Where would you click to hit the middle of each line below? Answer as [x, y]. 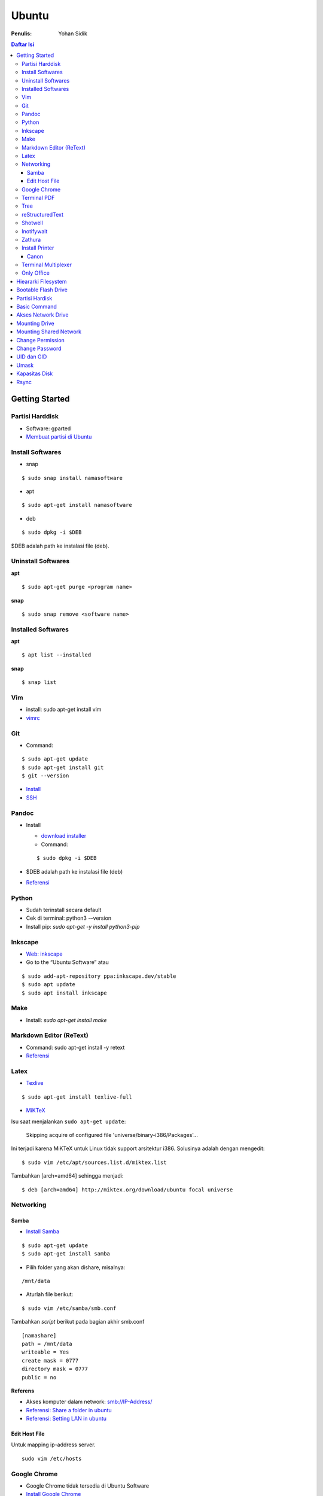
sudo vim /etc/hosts [52, 1458]
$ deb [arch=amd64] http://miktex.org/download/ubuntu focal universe [127, 1190]
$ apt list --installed [57, 655]
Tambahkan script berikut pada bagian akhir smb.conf [78, 1322]
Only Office [36, 273]
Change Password [39, 348]
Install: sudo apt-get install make [66, 1020]
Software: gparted [48, 428]
